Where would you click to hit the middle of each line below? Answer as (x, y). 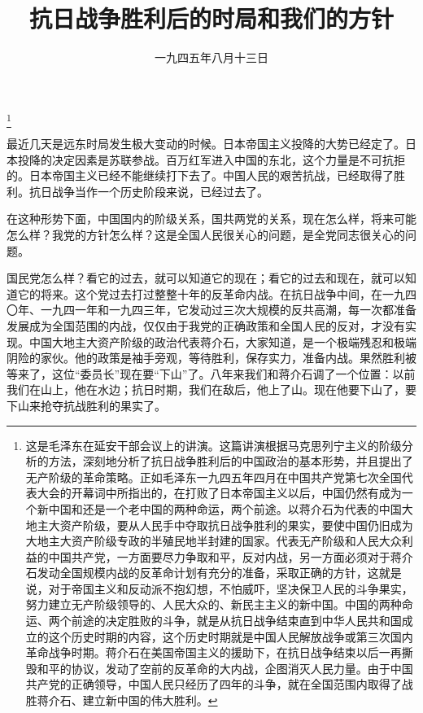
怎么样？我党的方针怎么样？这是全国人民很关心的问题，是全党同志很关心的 (206, 235)
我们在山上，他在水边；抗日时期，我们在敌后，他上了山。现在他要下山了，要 (211, 389)
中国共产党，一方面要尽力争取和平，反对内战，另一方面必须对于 (219, 556)
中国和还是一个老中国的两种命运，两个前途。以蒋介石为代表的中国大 (231, 508)
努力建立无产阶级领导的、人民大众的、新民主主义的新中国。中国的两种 (214, 604)
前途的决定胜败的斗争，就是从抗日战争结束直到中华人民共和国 (236, 621)
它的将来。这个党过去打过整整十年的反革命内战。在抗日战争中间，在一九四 (217, 293)
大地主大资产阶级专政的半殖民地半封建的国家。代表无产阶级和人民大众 (214, 541)
